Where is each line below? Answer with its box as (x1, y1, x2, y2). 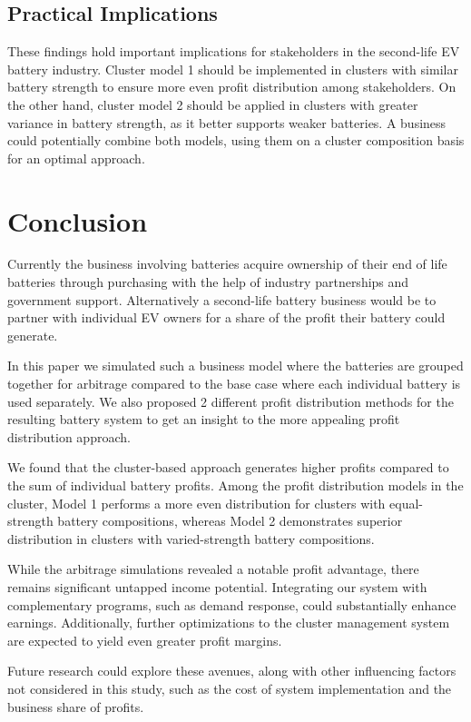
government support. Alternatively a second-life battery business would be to (7, 290, 437, 309)
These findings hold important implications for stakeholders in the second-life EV (7, 42, 460, 61)
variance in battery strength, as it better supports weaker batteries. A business (7, 113, 446, 132)
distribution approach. (7, 427, 131, 446)
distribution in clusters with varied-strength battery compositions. (7, 529, 375, 548)
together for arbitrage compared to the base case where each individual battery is (7, 374, 461, 393)
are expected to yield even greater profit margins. (7, 630, 282, 649)
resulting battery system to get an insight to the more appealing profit (7, 410, 400, 429)
